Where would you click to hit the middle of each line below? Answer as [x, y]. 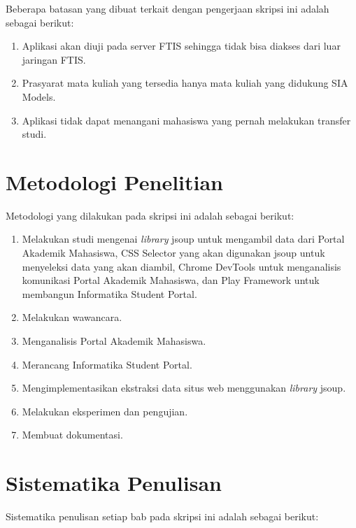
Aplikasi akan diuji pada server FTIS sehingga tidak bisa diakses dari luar [181, 46]
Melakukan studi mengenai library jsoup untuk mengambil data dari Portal [183, 239]
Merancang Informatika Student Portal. [107, 364]
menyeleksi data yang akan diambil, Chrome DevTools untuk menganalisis [181, 266]
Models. [39, 96]
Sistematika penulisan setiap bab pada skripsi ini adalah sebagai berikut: [162, 516]
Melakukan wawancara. [72, 317]
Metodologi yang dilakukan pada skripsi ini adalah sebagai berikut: [150, 215]
